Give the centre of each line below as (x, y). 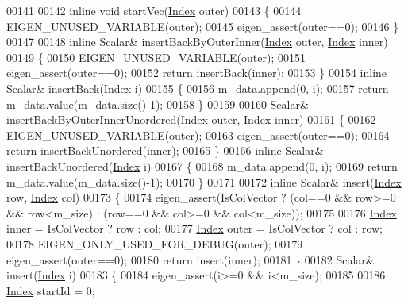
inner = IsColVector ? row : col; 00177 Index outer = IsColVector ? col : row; (195, 228)
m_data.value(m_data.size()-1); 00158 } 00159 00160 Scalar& (158, 104)
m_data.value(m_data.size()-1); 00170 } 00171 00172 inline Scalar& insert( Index (204, 181)
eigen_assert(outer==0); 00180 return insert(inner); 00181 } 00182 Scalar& (191, 259)
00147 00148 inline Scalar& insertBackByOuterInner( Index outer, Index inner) (197, 42)
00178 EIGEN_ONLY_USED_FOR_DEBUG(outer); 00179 (155, 243)
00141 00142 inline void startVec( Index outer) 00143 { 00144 (154, 10)
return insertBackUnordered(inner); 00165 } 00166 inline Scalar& (165, 150)
